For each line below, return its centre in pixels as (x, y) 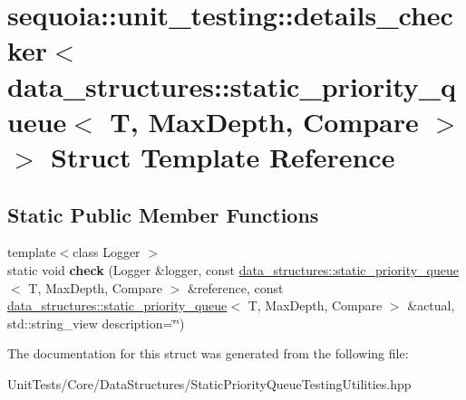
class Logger (107, 252)
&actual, (431, 305)
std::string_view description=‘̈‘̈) (96, 323)
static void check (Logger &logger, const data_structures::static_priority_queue (233, 269)
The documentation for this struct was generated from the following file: (208, 353)
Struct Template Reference (223, 156)
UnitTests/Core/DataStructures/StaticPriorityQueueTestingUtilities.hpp (209, 383)
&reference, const (235, 287)
